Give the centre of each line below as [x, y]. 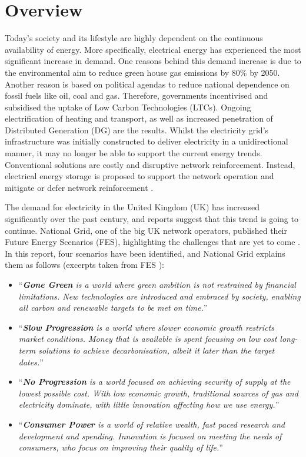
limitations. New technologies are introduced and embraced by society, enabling [159, 296]
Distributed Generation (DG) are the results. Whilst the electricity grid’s [137, 130]
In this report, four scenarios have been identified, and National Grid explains [145, 253]
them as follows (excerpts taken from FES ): [84, 265]
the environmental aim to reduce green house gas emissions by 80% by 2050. [142, 72]
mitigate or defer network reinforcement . [79, 187]
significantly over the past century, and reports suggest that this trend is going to [152, 219]
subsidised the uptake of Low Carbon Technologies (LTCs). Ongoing [128, 107]
